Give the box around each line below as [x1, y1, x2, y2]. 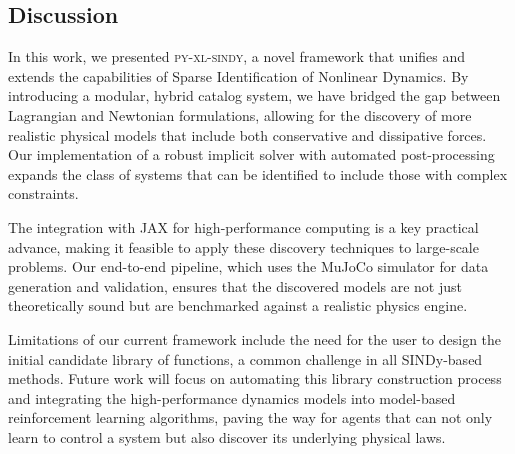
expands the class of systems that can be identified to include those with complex [8, 163, 508, 184]
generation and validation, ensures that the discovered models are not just [8, 275, 462, 296]
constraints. [8, 183, 79, 204]
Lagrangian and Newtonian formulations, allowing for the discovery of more [8, 104, 472, 125]
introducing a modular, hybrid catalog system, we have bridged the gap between [8, 85, 501, 106]
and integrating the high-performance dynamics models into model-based [8, 387, 456, 408]
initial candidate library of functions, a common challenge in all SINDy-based [8, 348, 483, 369]
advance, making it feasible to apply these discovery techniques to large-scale [8, 236, 479, 257]
